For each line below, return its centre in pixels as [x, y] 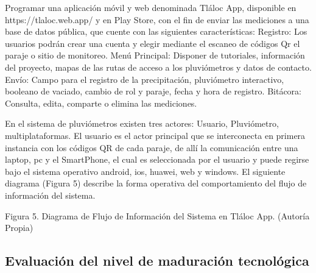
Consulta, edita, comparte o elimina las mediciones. [101, 103]
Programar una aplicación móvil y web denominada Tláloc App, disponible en [151, 7]
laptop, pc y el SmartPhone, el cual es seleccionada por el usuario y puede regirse [157, 159]
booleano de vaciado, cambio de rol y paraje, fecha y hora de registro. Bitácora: [153, 91]
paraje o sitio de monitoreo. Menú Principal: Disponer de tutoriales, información [155, 55]
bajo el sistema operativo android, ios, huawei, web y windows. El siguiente [145, 171]
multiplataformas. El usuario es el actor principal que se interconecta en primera [155, 135]
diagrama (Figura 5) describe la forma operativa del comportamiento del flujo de [156, 183]
